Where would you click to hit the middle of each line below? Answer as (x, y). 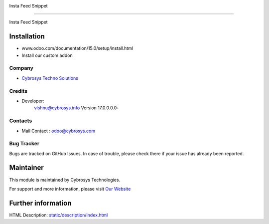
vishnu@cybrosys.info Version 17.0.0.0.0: (76, 108)
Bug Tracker (24, 144)
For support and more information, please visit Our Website (70, 189)
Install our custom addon (47, 55)
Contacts (21, 121)
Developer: (33, 101)
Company (21, 68)
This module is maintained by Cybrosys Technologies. (65, 180)
